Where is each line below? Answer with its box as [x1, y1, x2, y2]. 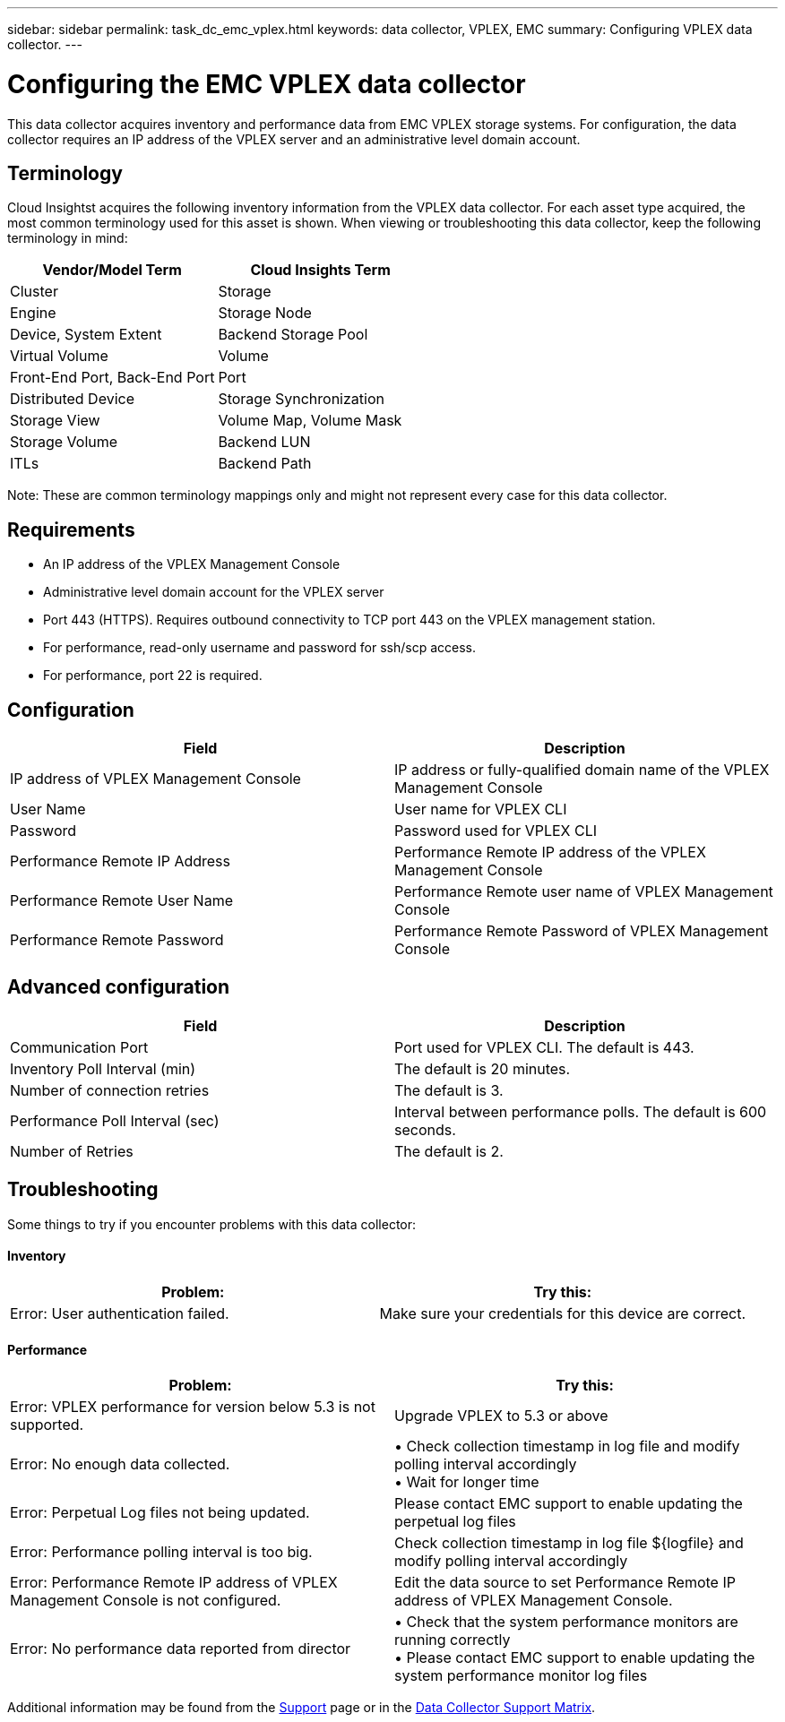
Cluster [10, 282, 58, 301]
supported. [10, 1416, 84, 1434]
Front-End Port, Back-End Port [10, 368, 215, 387]
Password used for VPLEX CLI [394, 822, 598, 840]
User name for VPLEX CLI [394, 800, 567, 819]
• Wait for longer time [394, 1473, 539, 1492]
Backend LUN [218, 433, 311, 452]
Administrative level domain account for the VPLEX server [43, 584, 384, 600]
